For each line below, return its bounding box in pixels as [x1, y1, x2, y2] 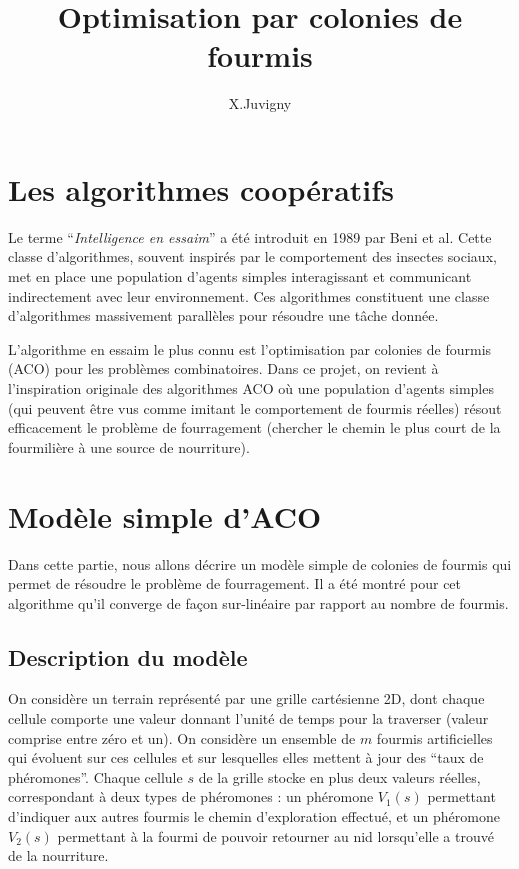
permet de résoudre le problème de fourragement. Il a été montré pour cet [8, 573, 462, 594]
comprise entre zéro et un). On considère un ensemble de [8, 727, 356, 748]
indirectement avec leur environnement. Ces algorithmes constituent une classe [8, 285, 490, 306]
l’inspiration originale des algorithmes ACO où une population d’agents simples [8, 378, 494, 398]
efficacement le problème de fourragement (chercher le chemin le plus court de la [8, 417, 501, 438]
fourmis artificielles [376, 727, 493, 748]
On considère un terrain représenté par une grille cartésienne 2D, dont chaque [8, 688, 485, 709]
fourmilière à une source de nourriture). [8, 436, 250, 457]
